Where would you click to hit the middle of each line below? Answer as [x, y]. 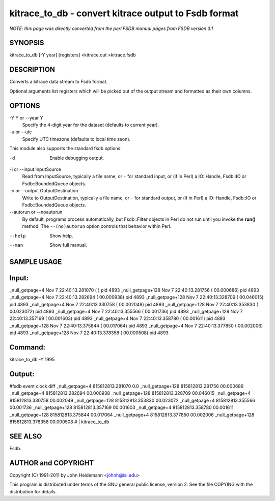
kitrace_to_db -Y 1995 [32, 360]
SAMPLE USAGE [36, 262]
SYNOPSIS [27, 43]
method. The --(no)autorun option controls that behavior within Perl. [97, 226]
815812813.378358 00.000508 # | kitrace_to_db [59, 422]
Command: [28, 347]
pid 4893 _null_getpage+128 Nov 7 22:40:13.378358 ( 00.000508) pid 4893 [89, 333]
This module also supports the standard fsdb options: [65, 149]
